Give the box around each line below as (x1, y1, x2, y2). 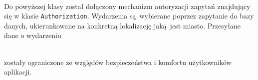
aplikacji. (4, 66, 32, 77)
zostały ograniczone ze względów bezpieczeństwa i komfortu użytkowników (4, 56, 232, 67)
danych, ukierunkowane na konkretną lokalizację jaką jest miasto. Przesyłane (4, 20, 241, 30)
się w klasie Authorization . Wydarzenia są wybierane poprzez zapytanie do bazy (4, 10, 254, 21)
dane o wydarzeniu (4, 30, 61, 40)
